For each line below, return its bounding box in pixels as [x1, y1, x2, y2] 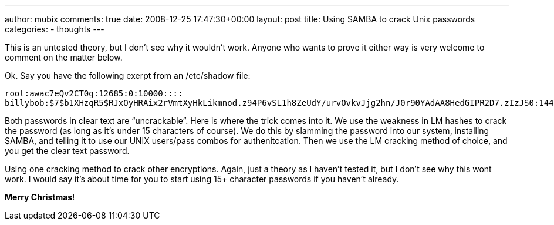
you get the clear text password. [5, 146, 130, 156]
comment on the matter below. [5, 52, 123, 62]
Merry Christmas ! [5, 192, 75, 202]
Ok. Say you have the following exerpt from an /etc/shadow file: [5, 70, 251, 80]
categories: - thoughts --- [5, 24, 104, 34]
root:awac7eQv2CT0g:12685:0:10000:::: [5, 89, 183, 98]
